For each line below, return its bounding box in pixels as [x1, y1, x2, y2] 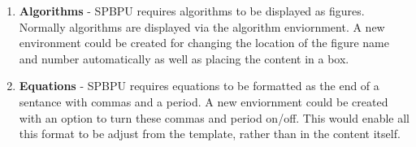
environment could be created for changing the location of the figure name [19, 34, 389, 51]
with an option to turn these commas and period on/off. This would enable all [19, 109, 410, 126]
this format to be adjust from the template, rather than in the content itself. [19, 125, 401, 142]
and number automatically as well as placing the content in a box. [19, 50, 349, 67]
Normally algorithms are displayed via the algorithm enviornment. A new [19, 18, 385, 35]
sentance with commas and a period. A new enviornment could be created [19, 93, 388, 110]
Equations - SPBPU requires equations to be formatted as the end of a [19, 77, 379, 94]
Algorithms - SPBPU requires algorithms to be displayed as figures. [19, 2, 365, 19]
